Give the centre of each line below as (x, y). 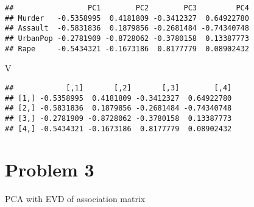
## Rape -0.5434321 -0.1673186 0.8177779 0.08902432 (127, 49)
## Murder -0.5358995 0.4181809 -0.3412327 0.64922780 (127, 18)
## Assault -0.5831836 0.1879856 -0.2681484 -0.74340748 (127, 28)
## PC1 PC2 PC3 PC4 (127, 8)
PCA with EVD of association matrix (75, 199)
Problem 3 (50, 169)
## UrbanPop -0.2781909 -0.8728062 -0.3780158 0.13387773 (127, 38)
